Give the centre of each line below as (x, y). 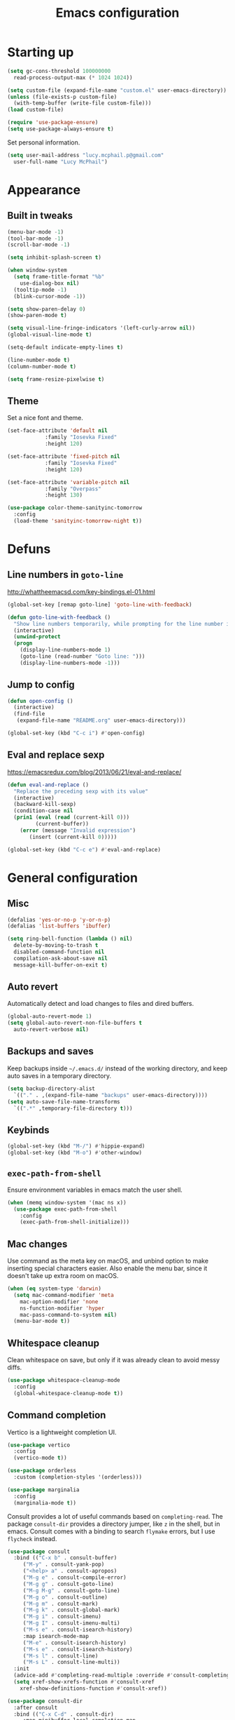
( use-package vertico (39, 1445)
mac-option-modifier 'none (59, 1302)
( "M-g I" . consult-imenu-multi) (71, 1623)
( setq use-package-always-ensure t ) (60, 129)
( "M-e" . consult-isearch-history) (75, 1643)
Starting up (41, 52)
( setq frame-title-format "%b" (59, 277)
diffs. (15, 1368)
